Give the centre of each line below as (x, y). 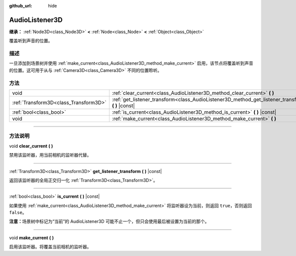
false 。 (18, 213)
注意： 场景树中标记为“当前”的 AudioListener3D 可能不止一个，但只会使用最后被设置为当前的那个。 (109, 221)
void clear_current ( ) (31, 146)
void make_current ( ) (32, 238)
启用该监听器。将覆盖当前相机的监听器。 (50, 247)
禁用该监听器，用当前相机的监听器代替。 (50, 155)
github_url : (20, 6)
